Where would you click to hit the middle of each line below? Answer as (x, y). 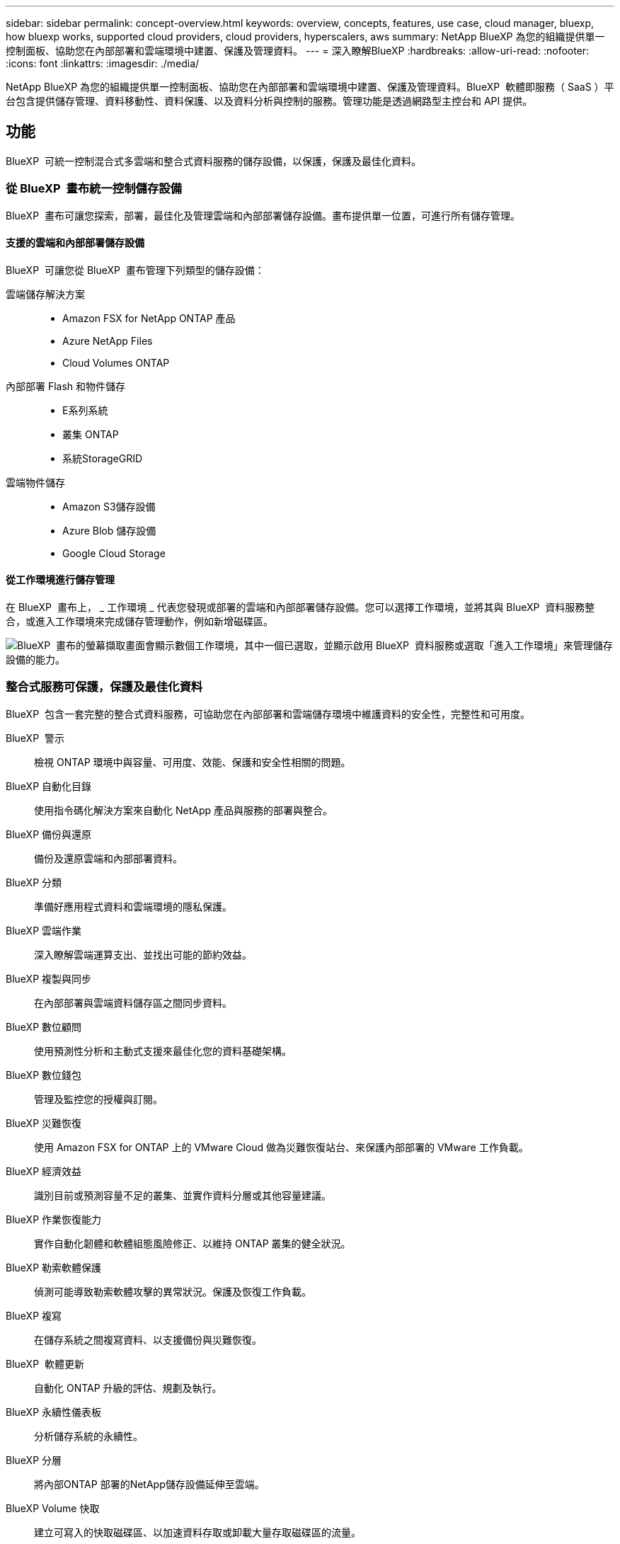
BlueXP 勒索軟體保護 (54, 1267)
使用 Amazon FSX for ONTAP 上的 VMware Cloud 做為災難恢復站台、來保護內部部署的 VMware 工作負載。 (281, 1147)
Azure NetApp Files (108, 341)
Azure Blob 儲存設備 (109, 530)
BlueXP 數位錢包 (44, 1075)
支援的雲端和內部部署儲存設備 (75, 243)
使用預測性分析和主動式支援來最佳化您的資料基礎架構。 (163, 1051)
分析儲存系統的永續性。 (88, 1436)
